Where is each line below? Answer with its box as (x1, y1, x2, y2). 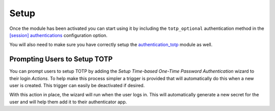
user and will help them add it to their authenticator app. (9, 99, 127, 105)
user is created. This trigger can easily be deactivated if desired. (9, 83, 145, 89)
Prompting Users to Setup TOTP (9, 55, 113, 63)
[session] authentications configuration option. (9, 32, 108, 38)
